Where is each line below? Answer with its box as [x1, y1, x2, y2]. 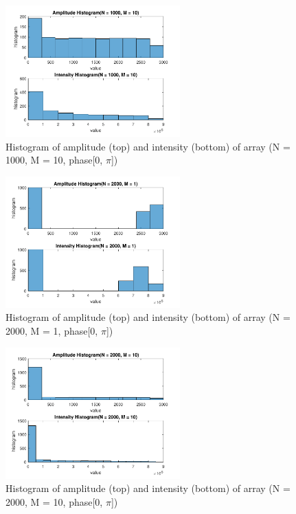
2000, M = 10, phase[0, [5, 494, 103, 509]
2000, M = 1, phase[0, [5, 323, 98, 337]
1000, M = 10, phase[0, [5, 153, 103, 167]
